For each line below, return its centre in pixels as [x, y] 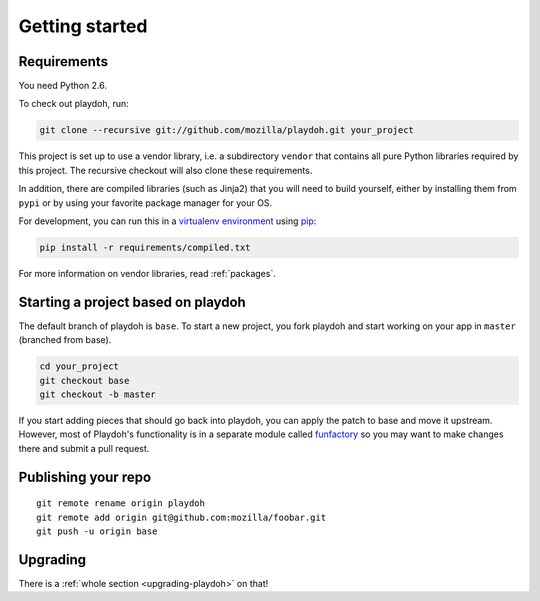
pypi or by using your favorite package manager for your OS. [145, 202]
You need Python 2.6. [63, 86]
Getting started [83, 26]
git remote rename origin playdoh [120, 503]
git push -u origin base [97, 531]
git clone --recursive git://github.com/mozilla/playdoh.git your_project [227, 130]
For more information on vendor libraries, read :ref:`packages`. [147, 273]
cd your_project [79, 366]
